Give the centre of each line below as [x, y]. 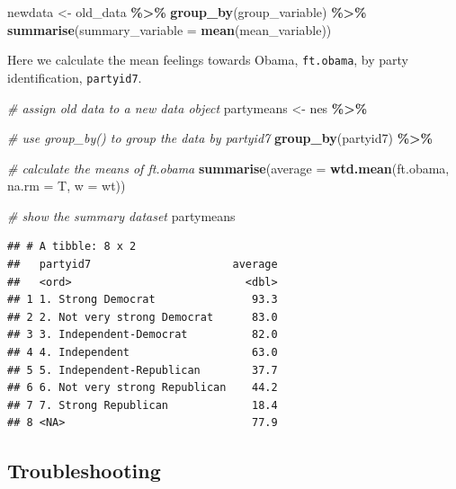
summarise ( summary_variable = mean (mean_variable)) [170, 29]
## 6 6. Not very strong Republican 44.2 [143, 388]
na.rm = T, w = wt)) [67, 186]
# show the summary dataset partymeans [121, 215]
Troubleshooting [84, 471]
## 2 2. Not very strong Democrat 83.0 [143, 317]
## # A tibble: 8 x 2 [72, 247]
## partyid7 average [143, 265]
